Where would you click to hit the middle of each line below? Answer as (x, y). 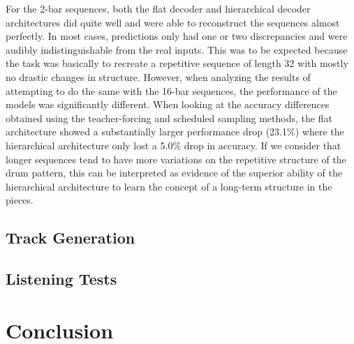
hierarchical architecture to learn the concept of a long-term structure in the (169, 186)
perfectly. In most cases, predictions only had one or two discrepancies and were (177, 36)
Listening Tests (61, 279)
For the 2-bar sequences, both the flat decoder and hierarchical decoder (158, 8)
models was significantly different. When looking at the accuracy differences (168, 104)
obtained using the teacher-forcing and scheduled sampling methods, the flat (169, 118)
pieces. (20, 200)
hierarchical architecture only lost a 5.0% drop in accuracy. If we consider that (174, 145)
